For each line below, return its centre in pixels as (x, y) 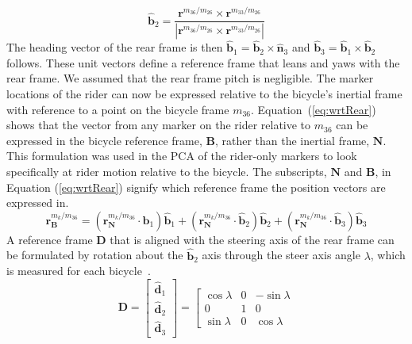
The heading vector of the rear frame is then (115, 47)
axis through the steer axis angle (281, 255)
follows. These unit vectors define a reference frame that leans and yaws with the (203, 62)
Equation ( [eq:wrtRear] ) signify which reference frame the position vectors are (196, 187)
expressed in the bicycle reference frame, (104, 140)
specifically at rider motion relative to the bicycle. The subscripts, (167, 171)
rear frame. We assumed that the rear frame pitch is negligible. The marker (190, 78)
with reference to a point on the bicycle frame (118, 109)
